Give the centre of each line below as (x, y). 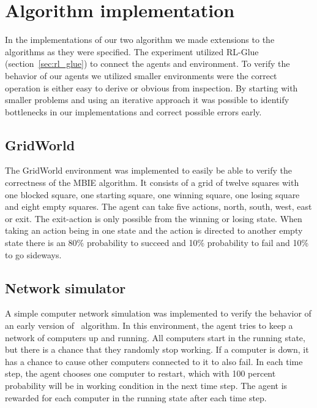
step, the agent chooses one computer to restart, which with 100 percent (140, 373)
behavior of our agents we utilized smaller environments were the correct (141, 75)
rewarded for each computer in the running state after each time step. (136, 397)
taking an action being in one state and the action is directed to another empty (154, 230)
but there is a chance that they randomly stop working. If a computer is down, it (157, 349)
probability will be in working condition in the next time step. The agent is (146, 385)
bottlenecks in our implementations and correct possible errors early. (133, 111)
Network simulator (65, 287)
